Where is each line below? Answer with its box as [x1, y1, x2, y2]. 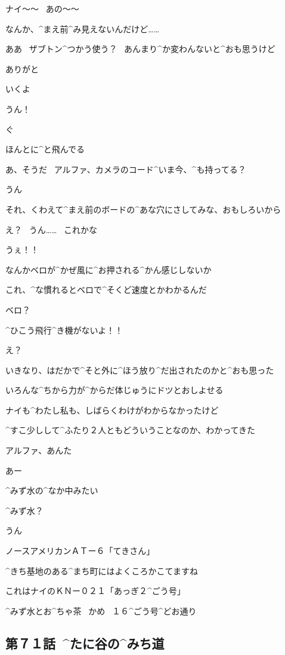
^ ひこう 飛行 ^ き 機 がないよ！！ [5, 323, 123, 336]
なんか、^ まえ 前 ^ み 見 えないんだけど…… [5, 22, 160, 35]
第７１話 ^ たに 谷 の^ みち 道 [5, 633, 165, 652]
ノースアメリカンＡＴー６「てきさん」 [5, 544, 155, 557]
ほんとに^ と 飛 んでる [5, 143, 85, 155]
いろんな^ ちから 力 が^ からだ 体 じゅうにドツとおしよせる [5, 384, 224, 396]
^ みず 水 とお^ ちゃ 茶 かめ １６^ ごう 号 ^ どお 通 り [5, 604, 197, 617]
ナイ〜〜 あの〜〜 [5, 2, 79, 14]
